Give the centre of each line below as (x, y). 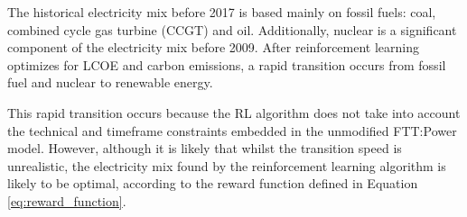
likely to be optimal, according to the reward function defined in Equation (213, 183)
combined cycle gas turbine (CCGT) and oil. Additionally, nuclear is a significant (232, 29)
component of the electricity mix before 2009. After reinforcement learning (214, 47)
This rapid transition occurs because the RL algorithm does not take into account (234, 112)
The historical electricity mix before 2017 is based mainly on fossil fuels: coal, (222, 12)
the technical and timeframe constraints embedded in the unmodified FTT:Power (232, 130)
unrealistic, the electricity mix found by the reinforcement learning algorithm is (227, 165)
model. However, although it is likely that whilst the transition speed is (205, 148)
